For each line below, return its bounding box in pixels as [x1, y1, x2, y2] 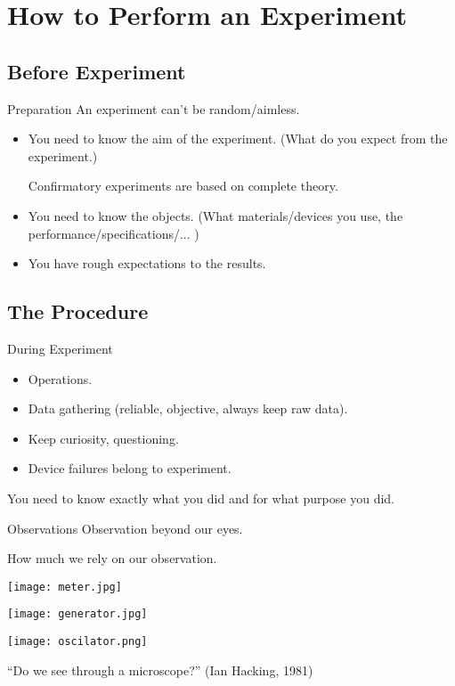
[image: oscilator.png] [7, 635, 148, 648]
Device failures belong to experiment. [28, 459, 232, 478]
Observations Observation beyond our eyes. [7, 519, 243, 537]
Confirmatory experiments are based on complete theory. [28, 176, 338, 195]
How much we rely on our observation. [7, 549, 217, 568]
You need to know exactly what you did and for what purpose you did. [7, 488, 394, 507]
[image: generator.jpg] [7, 608, 148, 621]
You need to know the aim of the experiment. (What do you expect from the [28, 129, 448, 148]
